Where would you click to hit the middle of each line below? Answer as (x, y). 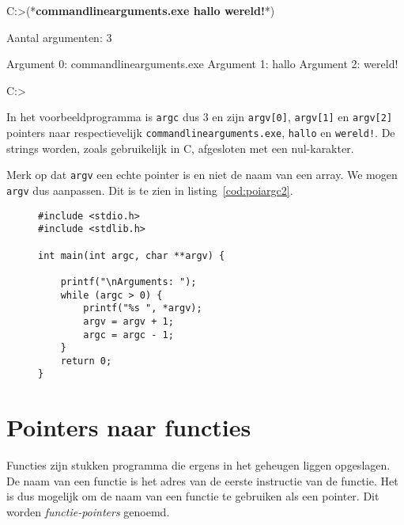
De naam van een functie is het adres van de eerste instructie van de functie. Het (202, 480)
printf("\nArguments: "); (128, 282)
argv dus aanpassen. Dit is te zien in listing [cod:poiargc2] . (150, 190)
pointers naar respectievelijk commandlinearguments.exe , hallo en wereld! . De (201, 133)
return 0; (86, 361)
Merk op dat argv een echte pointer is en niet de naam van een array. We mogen (202, 175)
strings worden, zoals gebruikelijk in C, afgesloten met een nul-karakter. (180, 148)
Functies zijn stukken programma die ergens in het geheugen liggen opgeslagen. (198, 465)
